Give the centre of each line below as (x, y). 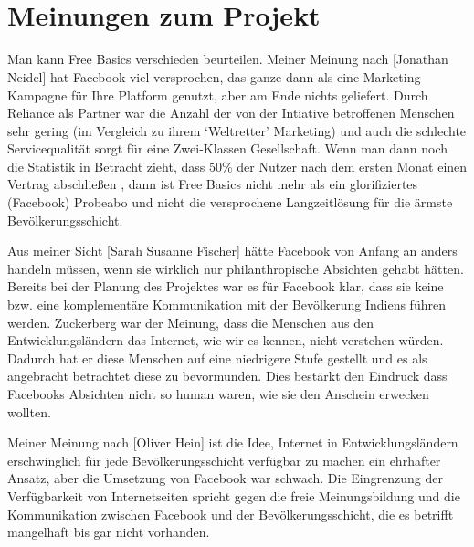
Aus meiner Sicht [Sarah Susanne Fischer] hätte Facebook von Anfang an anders (232, 251)
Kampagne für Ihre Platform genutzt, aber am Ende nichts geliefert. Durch (218, 95)
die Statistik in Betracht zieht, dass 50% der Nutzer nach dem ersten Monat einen (237, 166)
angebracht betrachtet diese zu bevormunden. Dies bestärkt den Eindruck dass (227, 376)
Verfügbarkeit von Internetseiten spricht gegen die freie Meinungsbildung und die (234, 495)
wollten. (29, 411)
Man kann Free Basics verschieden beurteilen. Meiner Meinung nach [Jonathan (228, 59)
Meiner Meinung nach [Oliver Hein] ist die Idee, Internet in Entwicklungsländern (233, 442)
